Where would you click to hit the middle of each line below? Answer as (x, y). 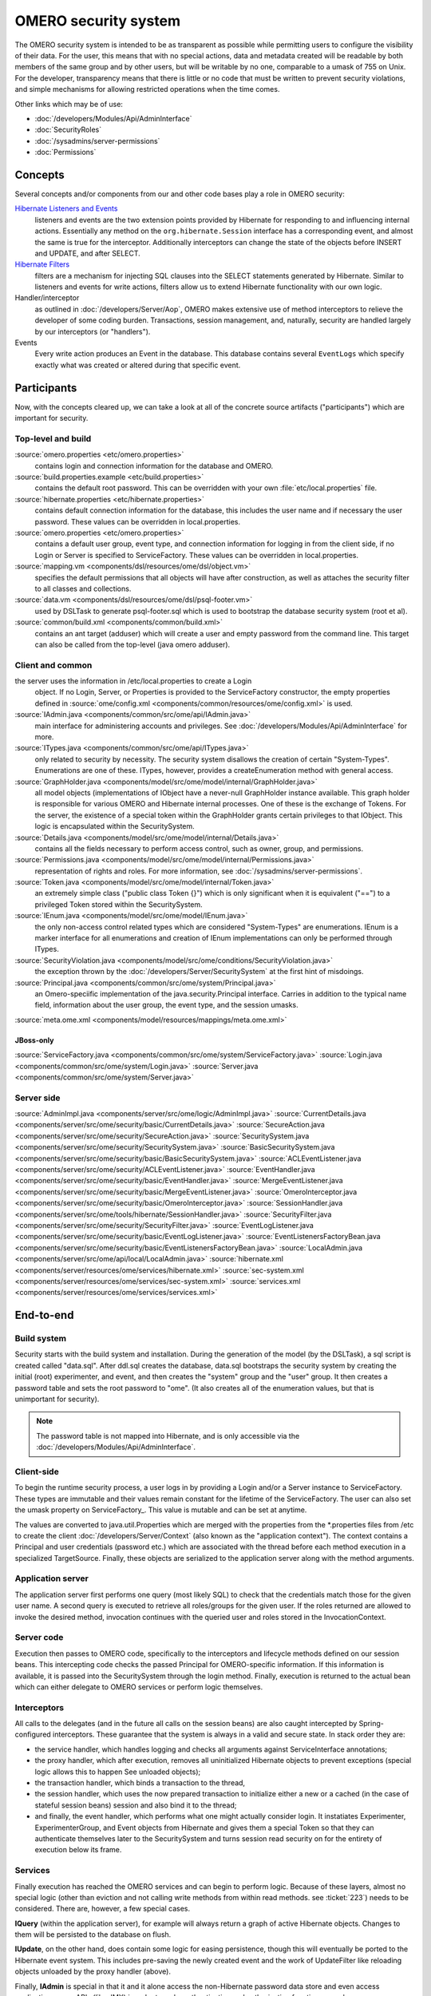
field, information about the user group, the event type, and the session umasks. (166, 1005)
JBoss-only (34, 1040)
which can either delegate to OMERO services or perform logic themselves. (139, 1687)
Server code (39, 1638)
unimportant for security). (57, 1399)
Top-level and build (53, 438)
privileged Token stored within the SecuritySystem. (119, 904)
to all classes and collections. (83, 588)
